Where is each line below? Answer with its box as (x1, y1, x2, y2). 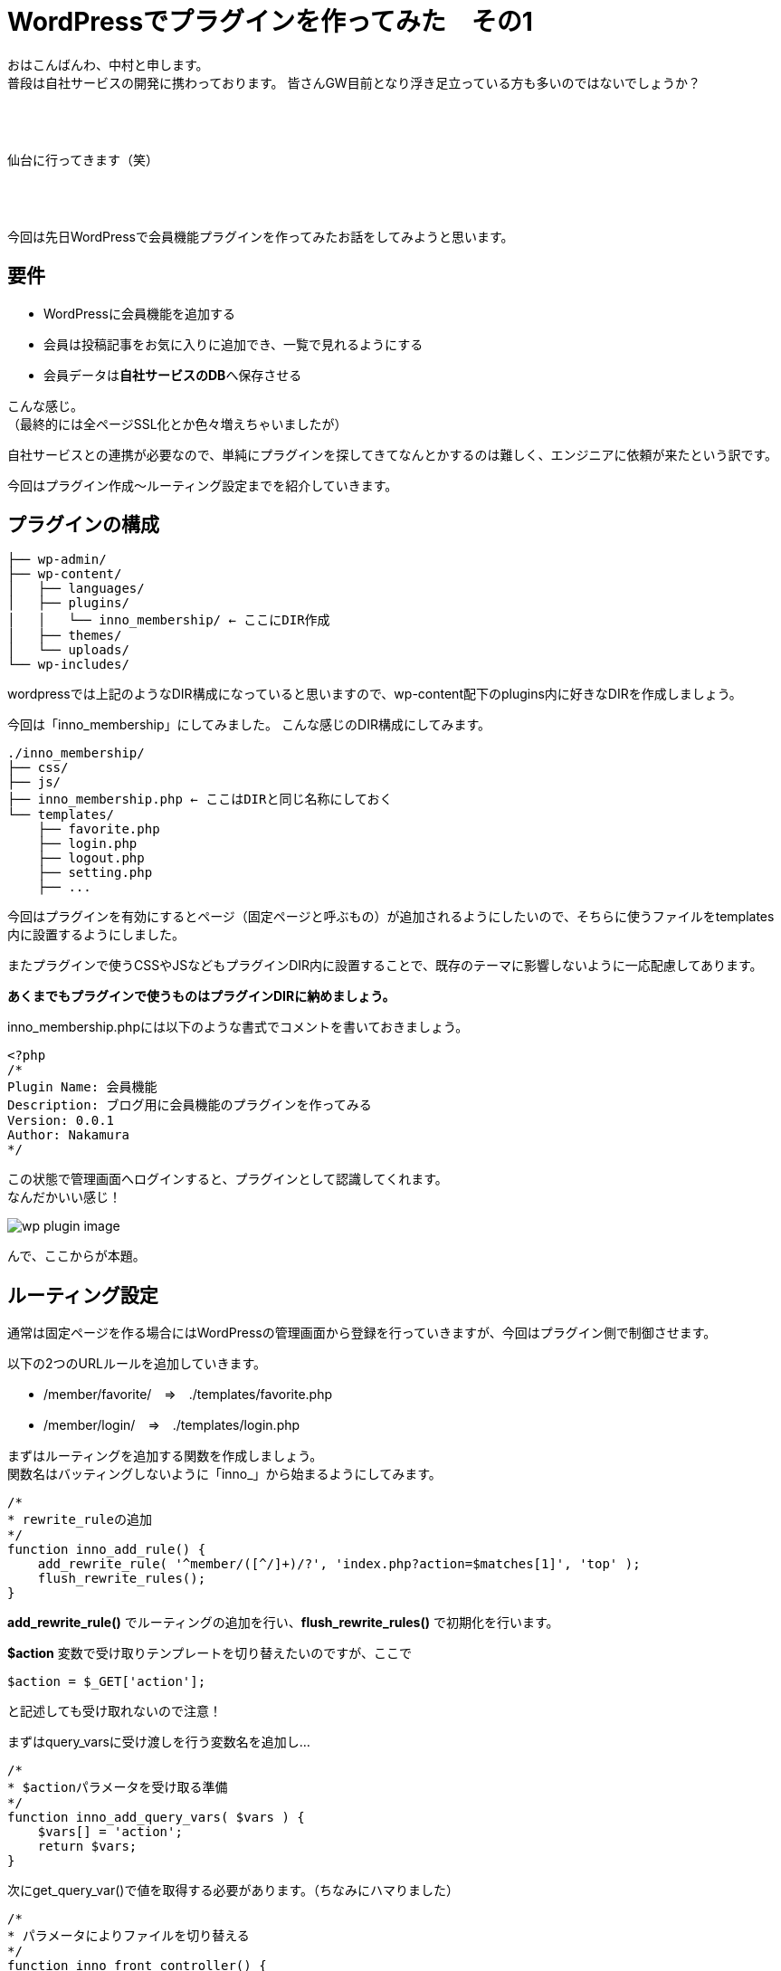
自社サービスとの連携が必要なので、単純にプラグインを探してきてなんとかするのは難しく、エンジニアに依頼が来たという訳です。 (7, 446, 778, 462)
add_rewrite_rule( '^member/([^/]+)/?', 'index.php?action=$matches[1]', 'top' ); (37, 1557, 641, 1572)
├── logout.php (37, 851, 145, 866)
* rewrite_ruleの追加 (7, 1512, 153, 1528)
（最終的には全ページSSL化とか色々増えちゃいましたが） (7, 415, 348, 432)
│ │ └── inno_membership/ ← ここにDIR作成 (7, 613, 330, 628)
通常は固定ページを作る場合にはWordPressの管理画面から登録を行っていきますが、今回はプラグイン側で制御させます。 (7, 1325, 717, 1341)
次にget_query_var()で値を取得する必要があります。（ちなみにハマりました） (7, 1882, 459, 1899)
